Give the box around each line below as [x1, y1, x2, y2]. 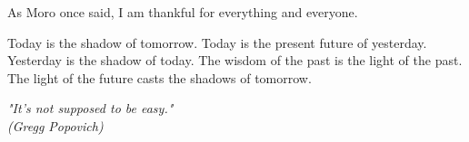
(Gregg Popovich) [7, 116, 104, 135]
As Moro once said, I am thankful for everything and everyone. [7, 3, 358, 21]
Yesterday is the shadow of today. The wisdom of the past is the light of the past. [7, 51, 463, 70]
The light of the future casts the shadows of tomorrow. [7, 68, 312, 87]
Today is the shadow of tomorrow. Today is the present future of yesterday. [7, 33, 427, 52]
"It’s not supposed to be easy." [7, 99, 174, 118]
